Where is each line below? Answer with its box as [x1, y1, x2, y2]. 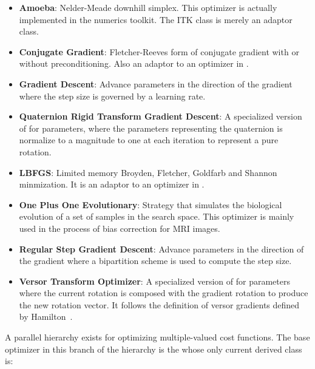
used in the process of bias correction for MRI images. [19, 222, 220, 234]
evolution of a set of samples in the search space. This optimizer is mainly [19, 210, 294, 223]
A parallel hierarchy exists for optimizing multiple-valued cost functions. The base [5, 331, 310, 344]
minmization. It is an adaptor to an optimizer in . [19, 178, 205, 191]
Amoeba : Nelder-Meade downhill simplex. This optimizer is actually [19, 1, 277, 13]
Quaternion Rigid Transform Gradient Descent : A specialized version [19, 110, 302, 123]
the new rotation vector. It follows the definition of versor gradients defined [19, 298, 300, 311]
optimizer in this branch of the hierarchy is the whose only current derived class [5, 342, 302, 355]
